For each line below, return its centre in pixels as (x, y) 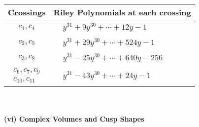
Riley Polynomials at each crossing (122, 12)
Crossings (27, 12)
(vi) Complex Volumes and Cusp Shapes (74, 118)
